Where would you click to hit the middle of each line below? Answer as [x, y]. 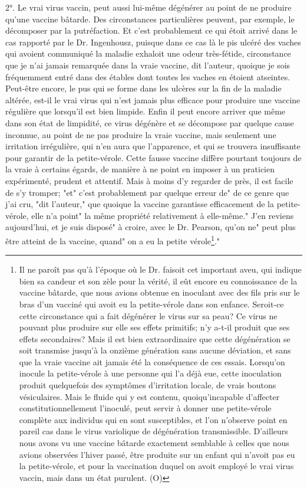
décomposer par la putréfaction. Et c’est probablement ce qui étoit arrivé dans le [151, 30]
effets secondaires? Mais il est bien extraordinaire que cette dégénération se [155, 338]
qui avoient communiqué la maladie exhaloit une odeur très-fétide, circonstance [148, 53]
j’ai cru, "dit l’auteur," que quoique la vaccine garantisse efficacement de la [140, 204]
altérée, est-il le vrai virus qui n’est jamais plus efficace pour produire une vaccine [153, 99]
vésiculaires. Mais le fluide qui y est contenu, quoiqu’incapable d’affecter [149, 396]
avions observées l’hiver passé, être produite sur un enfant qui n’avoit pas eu [157, 454]
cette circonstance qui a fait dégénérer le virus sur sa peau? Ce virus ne [148, 315]
